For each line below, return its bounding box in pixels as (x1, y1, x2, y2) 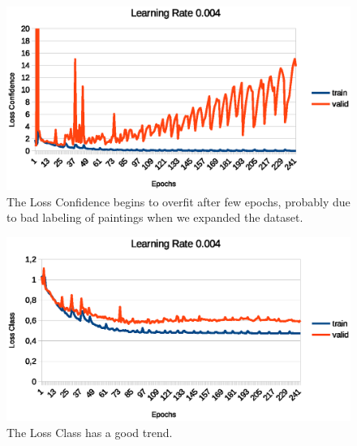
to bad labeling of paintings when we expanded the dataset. (6, 209, 303, 226)
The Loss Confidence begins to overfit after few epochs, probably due (6, 193, 351, 210)
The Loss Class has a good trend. (6, 423, 173, 440)
